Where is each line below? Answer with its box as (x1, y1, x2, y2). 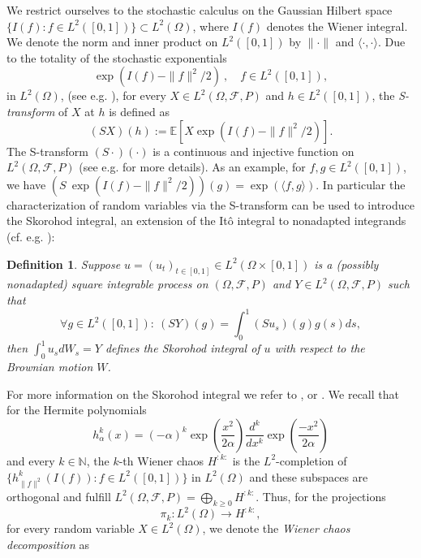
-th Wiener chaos (118, 452, 204, 469)
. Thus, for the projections (256, 487, 386, 504)
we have (6, 175, 46, 192)
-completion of (276, 452, 347, 469)
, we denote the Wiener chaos (202, 520, 350, 537)
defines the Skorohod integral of (105, 340, 260, 357)
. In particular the (316, 175, 406, 192)
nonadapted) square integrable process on (6, 275, 208, 292)
